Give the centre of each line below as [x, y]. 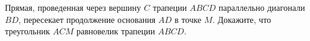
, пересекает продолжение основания [87, 19]
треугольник [28, 31]
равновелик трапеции [116, 31]
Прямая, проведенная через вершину [73, 7]
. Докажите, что [242, 19]
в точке [188, 19]
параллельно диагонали [262, 7]
